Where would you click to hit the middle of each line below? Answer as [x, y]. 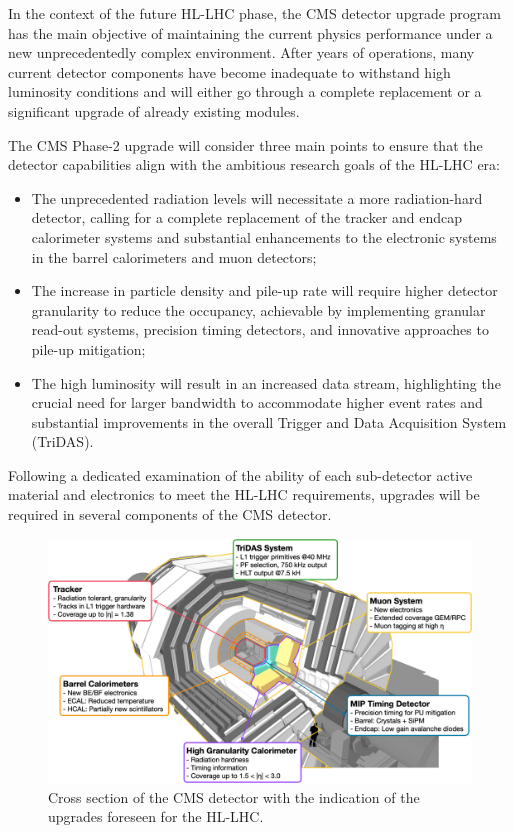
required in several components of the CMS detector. [170, 514]
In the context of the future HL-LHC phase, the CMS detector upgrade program [254, 13]
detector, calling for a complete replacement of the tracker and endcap [247, 217]
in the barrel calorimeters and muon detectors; [174, 256]
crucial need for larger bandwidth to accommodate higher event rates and [257, 402]
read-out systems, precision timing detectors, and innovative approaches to [260, 329]
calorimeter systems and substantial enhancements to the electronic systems [264, 236]
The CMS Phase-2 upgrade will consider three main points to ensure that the [245, 144]
